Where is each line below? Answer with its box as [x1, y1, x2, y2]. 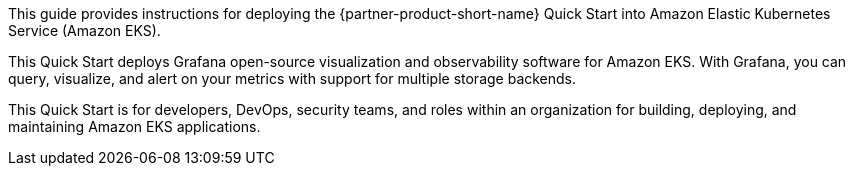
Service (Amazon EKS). [8, 22, 161, 39]
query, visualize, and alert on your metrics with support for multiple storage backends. [8, 70, 577, 87]
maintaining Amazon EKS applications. [8, 118, 261, 135]
